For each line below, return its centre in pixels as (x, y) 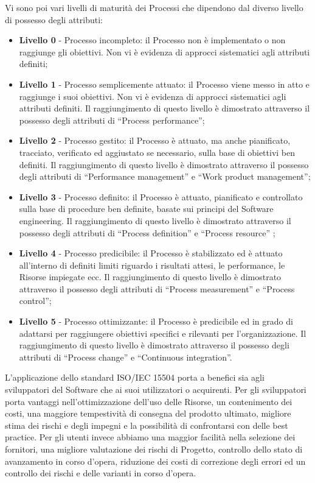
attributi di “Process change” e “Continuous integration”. (126, 357)
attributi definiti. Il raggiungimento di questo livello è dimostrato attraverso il (164, 108)
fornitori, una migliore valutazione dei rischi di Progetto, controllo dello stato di (154, 449)
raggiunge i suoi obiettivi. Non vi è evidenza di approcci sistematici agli (153, 96)
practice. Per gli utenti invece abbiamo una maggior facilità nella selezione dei (150, 437)
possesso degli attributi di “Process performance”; (112, 120)
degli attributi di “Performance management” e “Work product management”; (165, 176)
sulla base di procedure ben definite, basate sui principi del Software (146, 209)
